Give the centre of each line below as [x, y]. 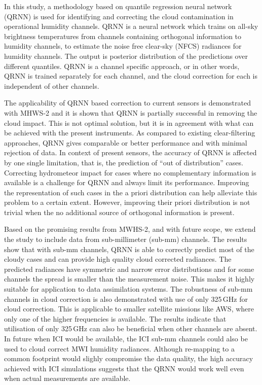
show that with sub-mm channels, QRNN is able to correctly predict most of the [129, 249]
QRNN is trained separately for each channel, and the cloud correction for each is [131, 76]
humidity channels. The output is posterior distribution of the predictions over [126, 56]
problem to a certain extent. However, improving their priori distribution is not [127, 202]
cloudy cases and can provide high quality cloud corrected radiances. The [118, 259]
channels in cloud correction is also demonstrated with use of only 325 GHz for [126, 299]
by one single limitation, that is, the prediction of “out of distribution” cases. [124, 162]
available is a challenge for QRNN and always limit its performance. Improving [127, 182]
